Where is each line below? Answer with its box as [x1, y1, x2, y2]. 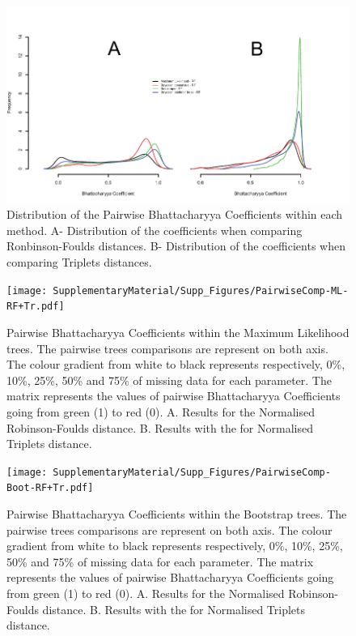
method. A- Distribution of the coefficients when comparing [6, 221, 303, 238]
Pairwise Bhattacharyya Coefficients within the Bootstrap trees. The [6, 506, 347, 523]
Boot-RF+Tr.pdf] [6, 482, 94, 494]
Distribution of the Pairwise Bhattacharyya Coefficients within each [6, 206, 343, 223]
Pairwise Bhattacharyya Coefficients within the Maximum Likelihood [6, 323, 350, 340]
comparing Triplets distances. [6, 254, 152, 271]
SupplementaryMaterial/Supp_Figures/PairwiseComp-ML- [53, 284, 349, 297]
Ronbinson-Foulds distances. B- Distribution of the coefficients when [6, 237, 345, 254]
